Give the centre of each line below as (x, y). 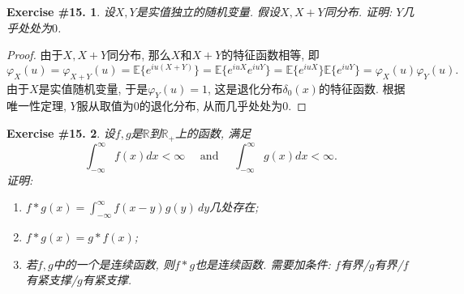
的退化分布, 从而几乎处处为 (211, 106)
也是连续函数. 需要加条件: (263, 264)
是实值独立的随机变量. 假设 (208, 11)
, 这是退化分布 (245, 88)
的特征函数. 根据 (362, 88)
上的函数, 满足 (213, 133)
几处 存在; (234, 207)
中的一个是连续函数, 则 (114, 264)
